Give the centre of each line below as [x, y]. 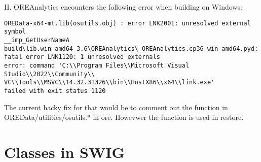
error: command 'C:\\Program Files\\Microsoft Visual [97, 65]
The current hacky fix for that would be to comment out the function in [116, 107]
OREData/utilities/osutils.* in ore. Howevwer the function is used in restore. [124, 117]
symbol [15, 32]
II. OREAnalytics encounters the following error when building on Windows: [123, 7]
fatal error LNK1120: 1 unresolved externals [82, 57]
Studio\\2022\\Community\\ [49, 74]
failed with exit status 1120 [55, 91]
